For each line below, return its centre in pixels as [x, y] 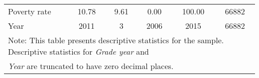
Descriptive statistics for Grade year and [79, 51]
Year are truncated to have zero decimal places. [91, 66]
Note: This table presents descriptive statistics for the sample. [116, 40]
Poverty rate [30, 11]
